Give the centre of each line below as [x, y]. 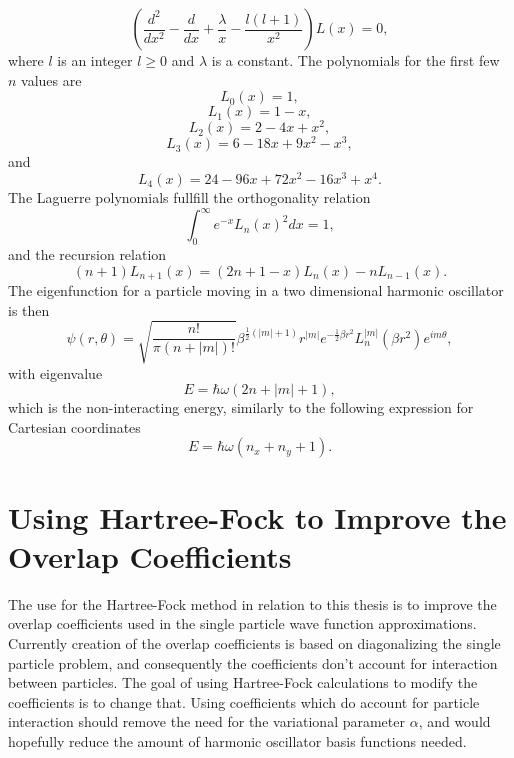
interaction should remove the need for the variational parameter [206, 721]
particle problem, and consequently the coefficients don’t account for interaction [253, 662]
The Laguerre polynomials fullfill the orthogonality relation [189, 197]
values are [51, 79]
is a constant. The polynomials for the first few [355, 60]
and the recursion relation [87, 253]
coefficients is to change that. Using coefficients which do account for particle [244, 701]
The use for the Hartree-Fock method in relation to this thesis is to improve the [252, 603]
